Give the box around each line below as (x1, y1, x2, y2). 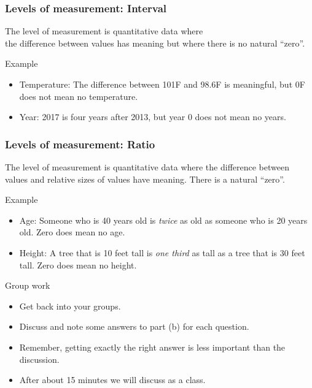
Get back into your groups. (19, 299, 121, 312)
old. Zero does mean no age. (19, 226, 125, 238)
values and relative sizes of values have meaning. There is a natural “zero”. (5, 172, 285, 185)
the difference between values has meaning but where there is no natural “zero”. (5, 36, 305, 49)
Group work (5, 279, 50, 292)
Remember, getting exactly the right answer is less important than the (19, 340, 286, 353)
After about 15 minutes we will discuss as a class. (19, 373, 206, 386)
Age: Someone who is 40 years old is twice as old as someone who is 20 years (19, 213, 308, 226)
